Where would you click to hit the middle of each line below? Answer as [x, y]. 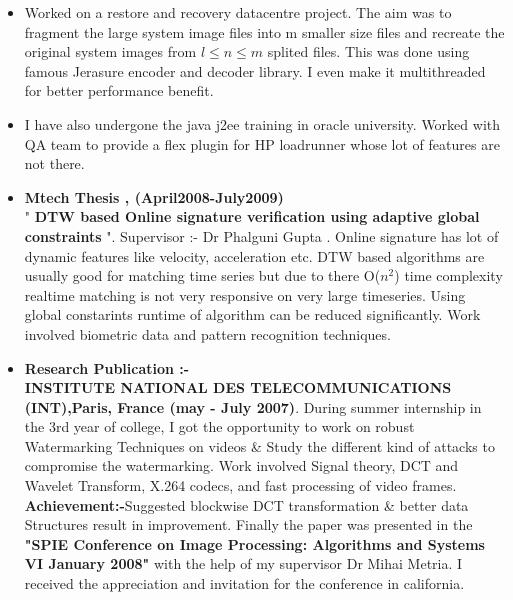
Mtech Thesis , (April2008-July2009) [154, 196]
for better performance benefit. [119, 90]
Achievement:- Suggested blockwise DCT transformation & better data [246, 504]
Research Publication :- [107, 367]
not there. [54, 163]
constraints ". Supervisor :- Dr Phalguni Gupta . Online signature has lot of [261, 235]
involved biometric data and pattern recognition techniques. [207, 333]
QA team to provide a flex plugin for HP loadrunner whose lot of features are [262, 143]
